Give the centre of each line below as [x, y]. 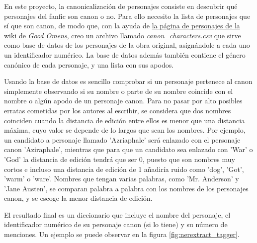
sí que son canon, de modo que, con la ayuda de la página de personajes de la [122, 26]
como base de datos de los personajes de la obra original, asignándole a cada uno [127, 45]
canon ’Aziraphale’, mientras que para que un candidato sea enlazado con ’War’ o [128, 149]
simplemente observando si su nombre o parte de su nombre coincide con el [119, 91]
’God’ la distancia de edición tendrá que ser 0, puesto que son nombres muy [120, 159]
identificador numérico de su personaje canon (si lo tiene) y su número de [116, 224]
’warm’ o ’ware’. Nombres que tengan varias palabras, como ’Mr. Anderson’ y [122, 179]
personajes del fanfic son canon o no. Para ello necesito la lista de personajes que [127, 16]
